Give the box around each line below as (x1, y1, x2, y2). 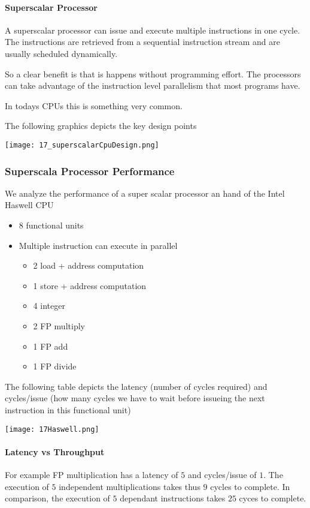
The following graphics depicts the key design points (5, 119, 197, 132)
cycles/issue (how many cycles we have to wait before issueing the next (5, 392, 265, 404)
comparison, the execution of (5, 492, 110, 504)
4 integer (33, 299, 65, 312)
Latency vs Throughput (5, 445, 105, 458)
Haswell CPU (5, 199, 54, 211)
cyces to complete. (239, 492, 306, 504)
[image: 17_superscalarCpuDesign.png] (5, 140, 159, 149)
